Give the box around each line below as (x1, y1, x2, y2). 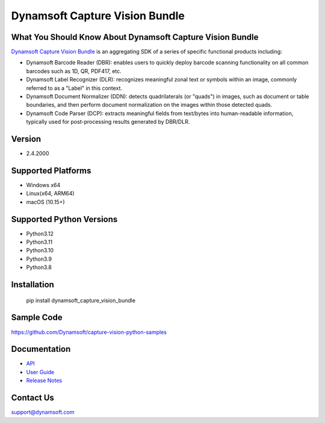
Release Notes (26, 377, 63, 384)
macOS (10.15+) (26, 198, 66, 205)
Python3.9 (26, 255, 52, 262)
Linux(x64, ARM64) (26, 190, 75, 197)
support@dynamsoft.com (11, 409, 75, 416)
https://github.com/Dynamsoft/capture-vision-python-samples (11, 328, 167, 336)
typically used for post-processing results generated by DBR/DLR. (26, 118, 190, 126)
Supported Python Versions (11, 214, 118, 224)
